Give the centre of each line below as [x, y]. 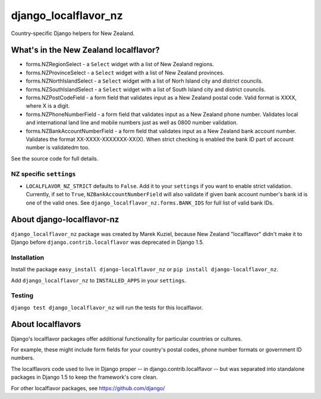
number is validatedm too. [58, 147]
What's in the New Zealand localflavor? [85, 50]
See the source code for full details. [55, 158]
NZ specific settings [43, 174]
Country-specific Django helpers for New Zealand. [73, 33]
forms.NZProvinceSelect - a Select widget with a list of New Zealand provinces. [125, 73]
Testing [22, 296]
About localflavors [46, 324]
